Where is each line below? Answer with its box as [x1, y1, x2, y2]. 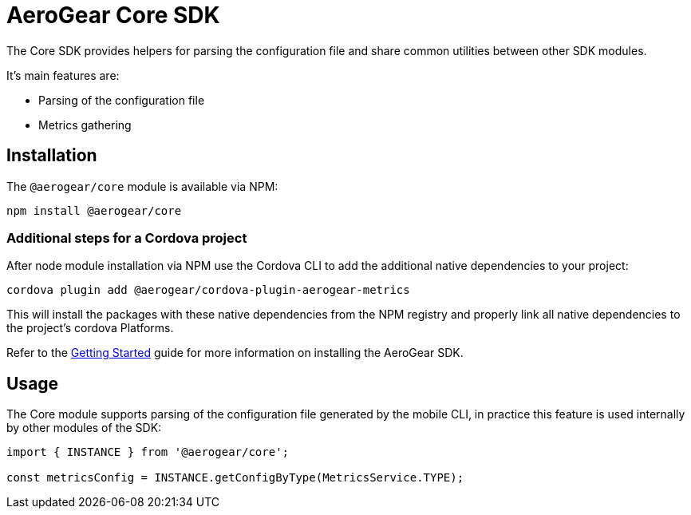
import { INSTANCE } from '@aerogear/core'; [6, 446, 290, 459]
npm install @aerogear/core [6, 204, 182, 217]
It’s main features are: [6, 68, 120, 82]
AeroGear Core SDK [6, 2, 220, 29]
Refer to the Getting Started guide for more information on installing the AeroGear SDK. [6, 346, 464, 360]
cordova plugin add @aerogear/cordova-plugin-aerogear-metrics [6, 283, 410, 297]
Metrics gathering [38, 117, 132, 132]
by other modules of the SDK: [6, 421, 162, 435]
